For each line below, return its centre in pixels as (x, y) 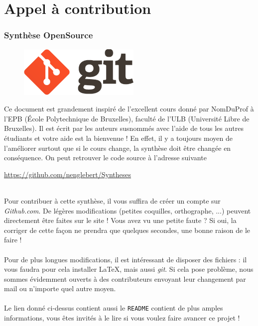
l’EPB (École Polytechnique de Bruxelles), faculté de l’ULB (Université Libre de (127, 118)
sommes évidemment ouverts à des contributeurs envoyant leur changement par (125, 278)
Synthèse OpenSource (49, 35)
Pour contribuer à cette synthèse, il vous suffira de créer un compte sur (112, 200)
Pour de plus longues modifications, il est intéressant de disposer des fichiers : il (126, 259)
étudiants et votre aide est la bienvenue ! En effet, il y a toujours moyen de (118, 138)
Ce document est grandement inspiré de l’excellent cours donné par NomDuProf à (129, 109)
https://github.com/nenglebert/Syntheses (68, 174)
